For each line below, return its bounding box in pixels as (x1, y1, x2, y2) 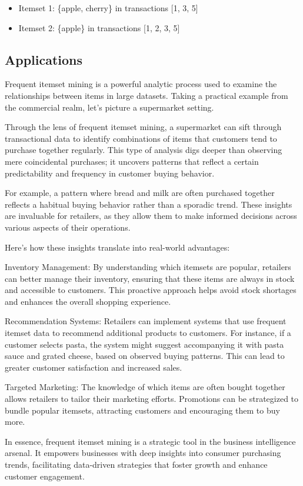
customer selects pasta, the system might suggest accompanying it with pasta (5, 338, 284, 350)
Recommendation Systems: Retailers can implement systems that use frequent (5, 315, 287, 327)
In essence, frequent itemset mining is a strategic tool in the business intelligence (5, 435, 296, 447)
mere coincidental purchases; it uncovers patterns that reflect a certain (5, 155, 259, 167)
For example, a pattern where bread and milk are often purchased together (5, 187, 275, 199)
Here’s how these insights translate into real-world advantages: (5, 241, 230, 253)
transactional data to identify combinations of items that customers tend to (5, 132, 277, 144)
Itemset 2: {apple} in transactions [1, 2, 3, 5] (18, 21, 180, 34)
